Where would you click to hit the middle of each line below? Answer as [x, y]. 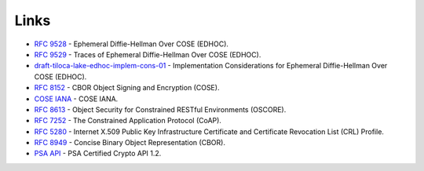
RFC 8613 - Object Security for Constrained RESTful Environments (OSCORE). [160, 109]
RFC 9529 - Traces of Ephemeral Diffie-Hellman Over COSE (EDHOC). [148, 54]
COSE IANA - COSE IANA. [76, 99]
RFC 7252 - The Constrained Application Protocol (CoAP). [128, 121]
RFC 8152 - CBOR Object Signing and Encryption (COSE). [127, 88]
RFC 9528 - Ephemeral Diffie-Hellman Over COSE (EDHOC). [132, 44]
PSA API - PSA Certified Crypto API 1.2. [98, 154]
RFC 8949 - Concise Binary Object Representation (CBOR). [130, 143]
